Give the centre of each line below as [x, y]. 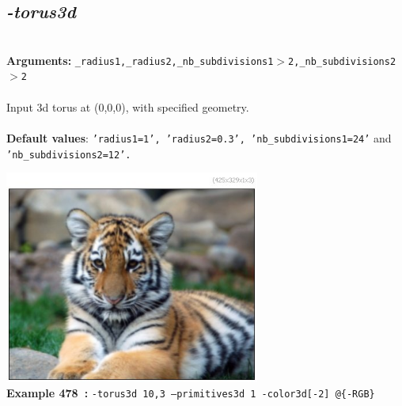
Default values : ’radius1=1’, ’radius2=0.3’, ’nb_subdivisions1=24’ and [199, 137]
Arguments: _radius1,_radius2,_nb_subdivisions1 [140, 60]
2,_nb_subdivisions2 [342, 61]
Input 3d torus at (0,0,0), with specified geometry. [128, 106]
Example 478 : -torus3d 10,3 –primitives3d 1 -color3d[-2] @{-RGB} [191, 393]
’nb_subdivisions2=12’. [69, 155]
